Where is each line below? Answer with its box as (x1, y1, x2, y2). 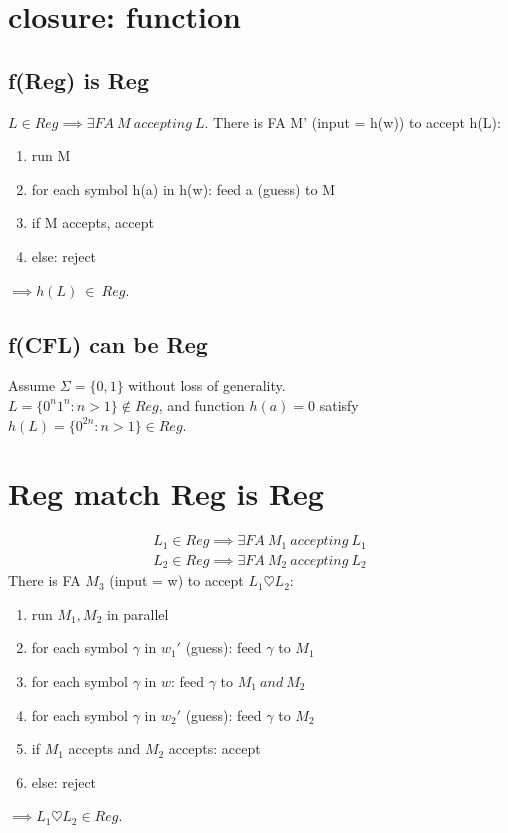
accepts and (68, 738, 141, 759)
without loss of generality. (128, 375, 286, 396)
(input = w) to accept (109, 570, 244, 591)
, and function (158, 394, 245, 415)
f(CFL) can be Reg (8, 328, 208, 359)
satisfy (319, 394, 359, 415)
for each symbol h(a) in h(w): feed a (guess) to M (31, 178, 335, 199)
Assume (8, 375, 56, 396)
